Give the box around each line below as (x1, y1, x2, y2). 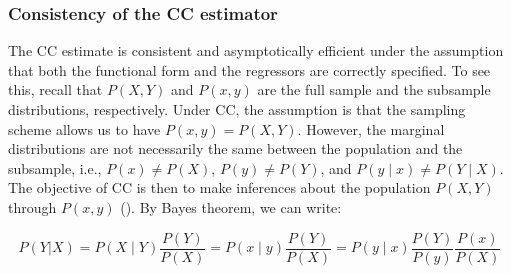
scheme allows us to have (8, 118, 161, 139)
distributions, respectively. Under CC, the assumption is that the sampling (8, 99, 466, 119)
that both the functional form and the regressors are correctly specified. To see (8, 59, 491, 80)
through (8, 196, 57, 217)
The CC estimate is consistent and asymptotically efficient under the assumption (8, 40, 504, 61)
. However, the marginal (297, 118, 445, 139)
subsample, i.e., (8, 157, 102, 178)
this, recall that (8, 79, 103, 100)
